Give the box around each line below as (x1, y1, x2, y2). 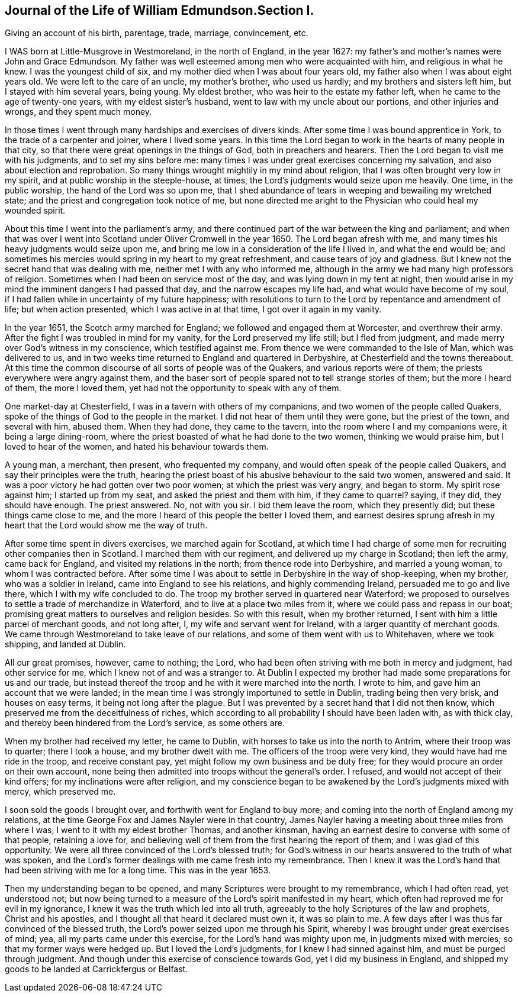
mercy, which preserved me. (5, 786, 116, 797)
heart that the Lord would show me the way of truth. (5, 520, 208, 531)
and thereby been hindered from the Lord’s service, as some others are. (5, 718, 285, 728)
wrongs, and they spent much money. (5, 107, 152, 117)
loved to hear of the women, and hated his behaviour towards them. (5, 441, 269, 452)
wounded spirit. (5, 205, 66, 216)
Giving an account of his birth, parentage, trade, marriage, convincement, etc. (5, 28, 308, 38)
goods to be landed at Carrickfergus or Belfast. (5, 964, 188, 975)
